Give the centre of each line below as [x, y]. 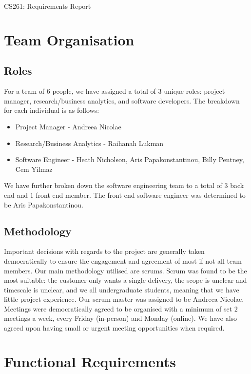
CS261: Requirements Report [48, 6]
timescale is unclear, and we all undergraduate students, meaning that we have [122, 289]
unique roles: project [194, 91]
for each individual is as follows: [52, 110]
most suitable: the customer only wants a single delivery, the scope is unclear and [125, 280]
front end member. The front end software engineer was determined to [141, 195]
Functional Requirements [90, 361]
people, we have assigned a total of [104, 91]
